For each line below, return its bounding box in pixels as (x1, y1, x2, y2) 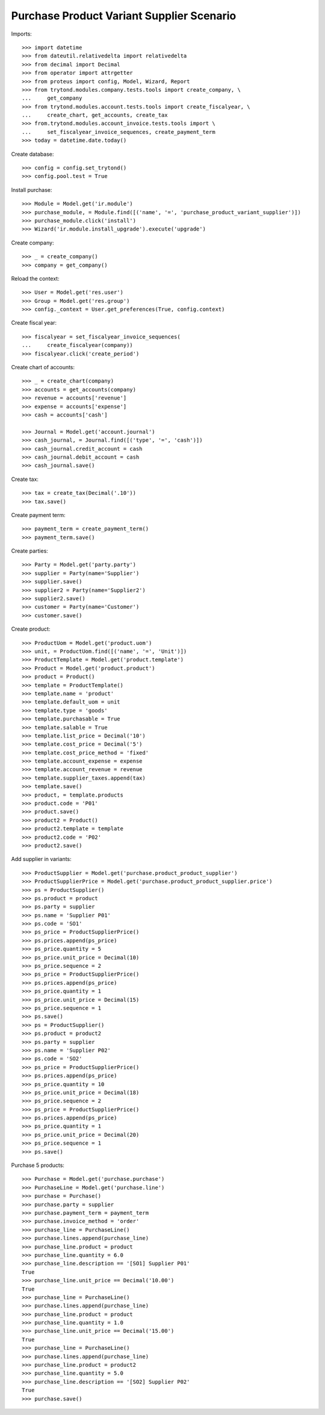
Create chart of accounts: (11, 364, 75, 371)
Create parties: (11, 547, 48, 555)
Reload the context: (11, 275, 60, 282)
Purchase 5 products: (11, 1162, 64, 1169)
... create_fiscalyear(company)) (22, 342, 134, 349)
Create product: (11, 625, 51, 633)
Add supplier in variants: (11, 856, 72, 863)
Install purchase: (11, 186, 52, 193)
